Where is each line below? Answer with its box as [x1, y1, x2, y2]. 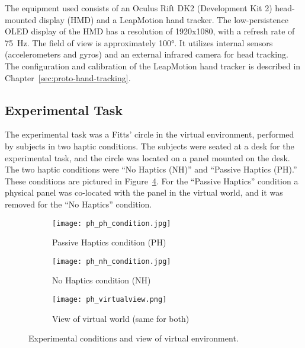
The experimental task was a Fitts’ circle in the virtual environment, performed [5, 128, 294, 141]
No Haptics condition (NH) [52, 274, 151, 286]
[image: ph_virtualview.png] [52, 295, 167, 304]
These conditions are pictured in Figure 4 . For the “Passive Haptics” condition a [5, 174, 298, 187]
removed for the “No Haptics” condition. [5, 197, 152, 210]
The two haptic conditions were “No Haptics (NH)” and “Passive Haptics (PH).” [5, 163, 297, 175]
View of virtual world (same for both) [52, 312, 190, 324]
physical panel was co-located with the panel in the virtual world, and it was [5, 186, 283, 199]
